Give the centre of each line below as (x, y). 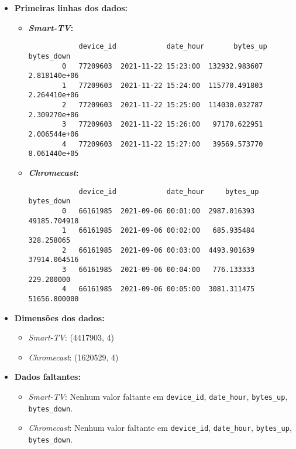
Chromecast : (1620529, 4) (73, 357)
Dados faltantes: (47, 377)
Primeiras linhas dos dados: (71, 8)
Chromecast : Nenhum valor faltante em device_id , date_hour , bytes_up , (160, 428)
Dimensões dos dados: (59, 317)
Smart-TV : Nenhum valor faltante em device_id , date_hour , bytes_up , (158, 396)
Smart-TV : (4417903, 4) (71, 337)
